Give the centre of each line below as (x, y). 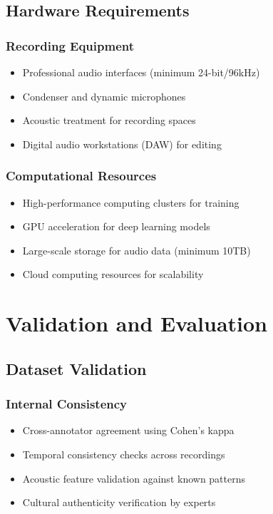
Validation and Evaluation (136, 323)
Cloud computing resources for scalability (113, 274)
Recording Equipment (70, 45)
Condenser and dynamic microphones (104, 96)
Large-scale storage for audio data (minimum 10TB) (136, 250)
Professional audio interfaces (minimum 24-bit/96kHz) (141, 72)
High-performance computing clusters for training (131, 202)
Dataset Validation (76, 368)
